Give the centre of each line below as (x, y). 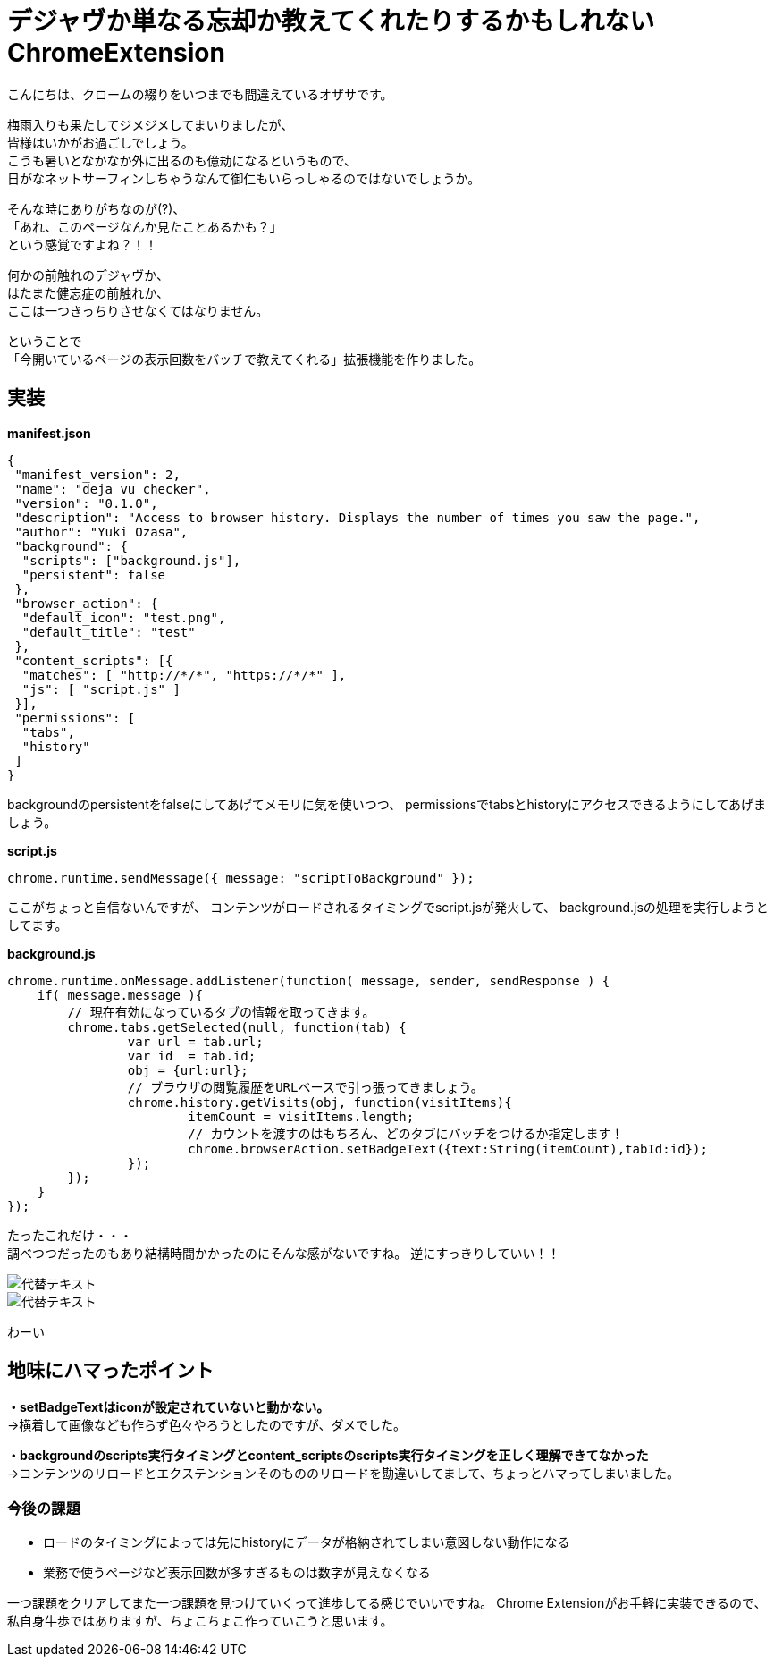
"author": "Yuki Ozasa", (101, 532)
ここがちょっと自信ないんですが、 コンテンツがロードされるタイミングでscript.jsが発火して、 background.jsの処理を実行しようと (388, 907)
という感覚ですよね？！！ (82, 244)
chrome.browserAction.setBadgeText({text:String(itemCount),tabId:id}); (448, 1149)
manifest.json (49, 433)
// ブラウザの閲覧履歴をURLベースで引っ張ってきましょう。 (305, 1087)
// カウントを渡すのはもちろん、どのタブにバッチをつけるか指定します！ (406, 1133)
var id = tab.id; (192, 1056)
